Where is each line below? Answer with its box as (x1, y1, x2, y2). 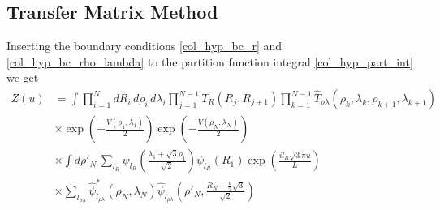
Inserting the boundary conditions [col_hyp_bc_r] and (6, 37, 283, 54)
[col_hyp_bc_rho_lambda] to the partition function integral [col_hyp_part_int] (6, 53, 413, 70)
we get (6, 69, 39, 86)
